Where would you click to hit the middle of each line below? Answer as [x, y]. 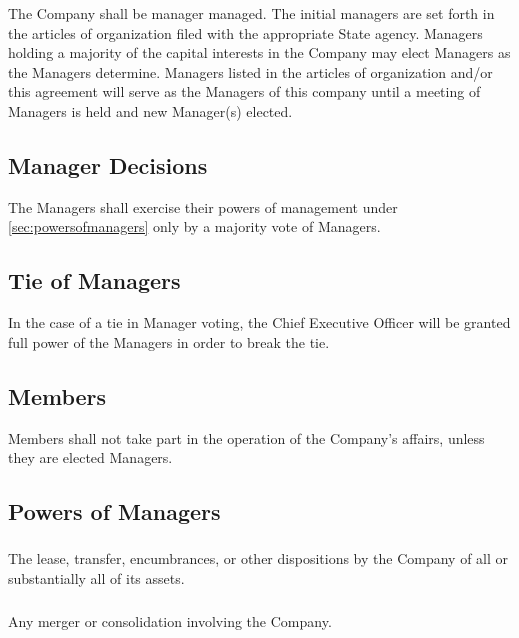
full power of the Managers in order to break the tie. [169, 341]
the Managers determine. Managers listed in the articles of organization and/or [250, 71]
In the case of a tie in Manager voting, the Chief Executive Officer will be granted [259, 322]
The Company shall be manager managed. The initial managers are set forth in [251, 13]
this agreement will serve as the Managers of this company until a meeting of [244, 91]
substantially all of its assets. [96, 578]
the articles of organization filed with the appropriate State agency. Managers [245, 32]
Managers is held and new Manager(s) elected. [150, 110]
